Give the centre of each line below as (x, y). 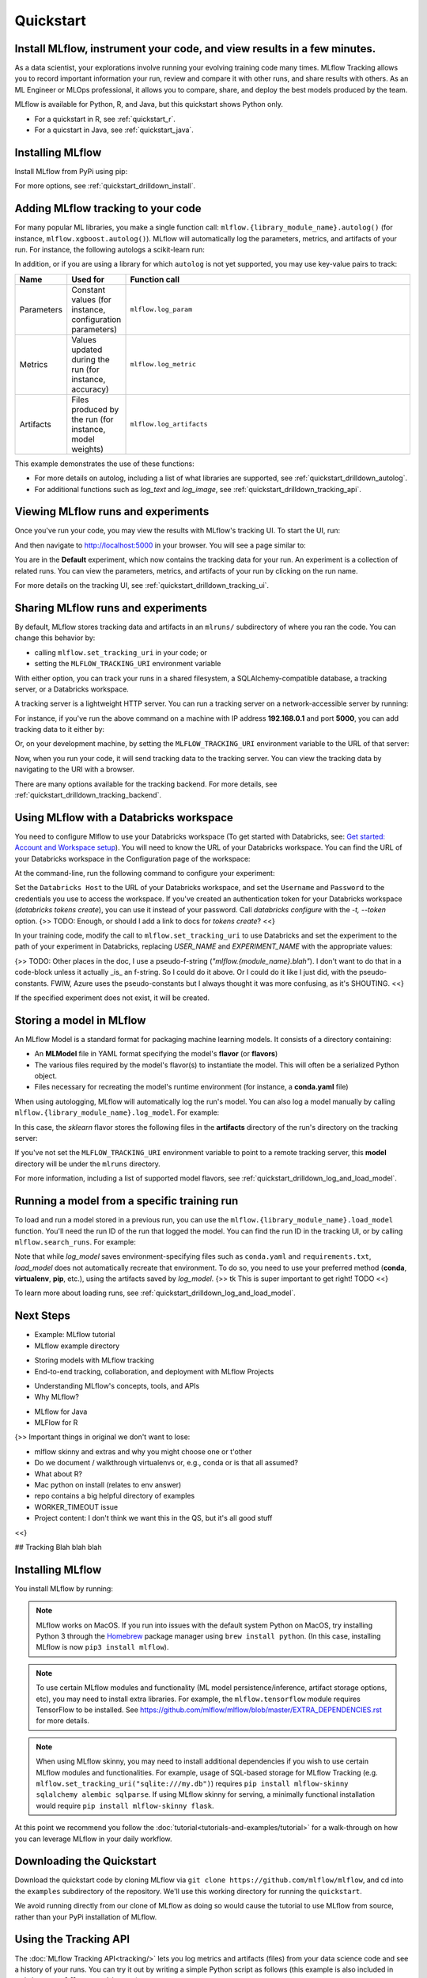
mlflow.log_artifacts (169, 424)
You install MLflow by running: (64, 1588)
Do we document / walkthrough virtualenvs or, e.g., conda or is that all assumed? (166, 1463)
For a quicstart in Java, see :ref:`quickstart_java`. (114, 130)
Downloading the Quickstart (86, 1861)
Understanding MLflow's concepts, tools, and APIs (117, 1385)
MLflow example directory (77, 1346)
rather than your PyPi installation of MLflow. (86, 1917)
